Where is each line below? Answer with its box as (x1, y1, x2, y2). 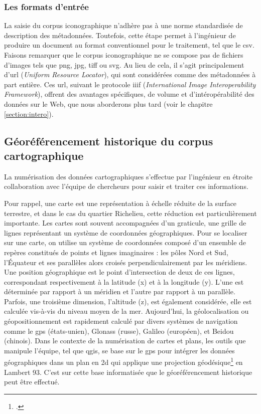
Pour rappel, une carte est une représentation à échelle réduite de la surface (4, 197, 237, 208)
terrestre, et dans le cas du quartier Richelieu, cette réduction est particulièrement (4, 208, 257, 218)
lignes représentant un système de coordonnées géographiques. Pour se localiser (4, 227, 247, 238)
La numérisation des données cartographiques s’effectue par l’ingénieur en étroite (4, 171, 253, 181)
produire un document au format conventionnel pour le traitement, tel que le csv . (4, 40, 254, 50)
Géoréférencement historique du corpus (4, 133, 213, 148)
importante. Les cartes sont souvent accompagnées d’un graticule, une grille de (4, 218, 246, 228)
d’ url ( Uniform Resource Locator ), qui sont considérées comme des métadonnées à (4, 69, 256, 80)
